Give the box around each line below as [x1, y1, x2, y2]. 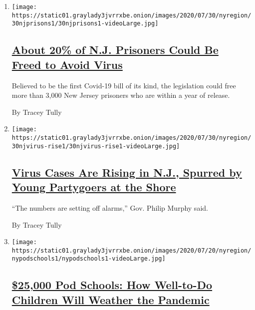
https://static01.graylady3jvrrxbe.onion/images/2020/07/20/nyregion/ [11, 247, 252, 254]
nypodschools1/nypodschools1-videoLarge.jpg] [11, 255, 166, 263]
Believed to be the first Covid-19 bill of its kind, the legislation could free [11, 80, 236, 90]
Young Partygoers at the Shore [11, 179, 176, 195]
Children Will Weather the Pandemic [11, 292, 210, 307]
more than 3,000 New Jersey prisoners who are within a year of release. [11, 90, 230, 100]
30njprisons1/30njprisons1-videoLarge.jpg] [11, 20, 159, 27]
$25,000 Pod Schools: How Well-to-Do [11, 277, 213, 293]
